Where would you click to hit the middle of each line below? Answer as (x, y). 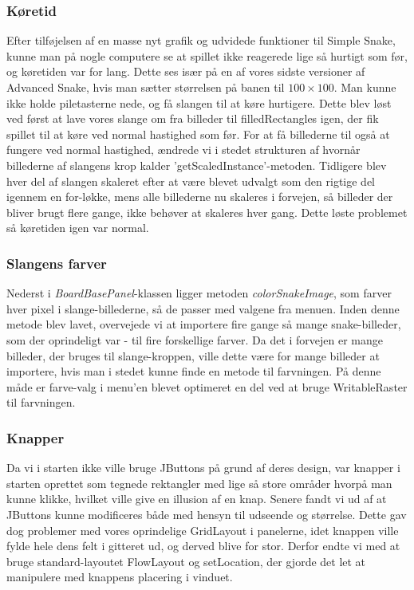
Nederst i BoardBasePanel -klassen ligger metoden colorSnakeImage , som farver (199, 293)
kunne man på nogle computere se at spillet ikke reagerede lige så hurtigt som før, (207, 55)
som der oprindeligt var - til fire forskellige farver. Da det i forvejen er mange (195, 339)
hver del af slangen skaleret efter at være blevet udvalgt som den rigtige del (191, 181)
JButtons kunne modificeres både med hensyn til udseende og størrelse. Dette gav (207, 514)
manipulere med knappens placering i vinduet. (120, 577)
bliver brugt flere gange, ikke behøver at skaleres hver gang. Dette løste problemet (207, 212)
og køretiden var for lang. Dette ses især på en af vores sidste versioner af (186, 71)
